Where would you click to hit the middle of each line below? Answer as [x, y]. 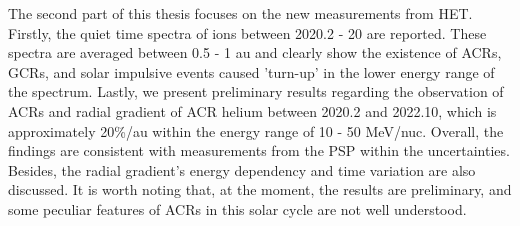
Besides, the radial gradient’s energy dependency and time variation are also [242, 169]
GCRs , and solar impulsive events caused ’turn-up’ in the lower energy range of [251, 71]
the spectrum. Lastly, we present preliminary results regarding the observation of [256, 91]
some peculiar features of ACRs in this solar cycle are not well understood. [237, 208]
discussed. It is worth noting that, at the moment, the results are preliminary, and [260, 189]
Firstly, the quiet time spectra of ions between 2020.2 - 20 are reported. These [247, 32]
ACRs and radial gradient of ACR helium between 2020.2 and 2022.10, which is [252, 110]
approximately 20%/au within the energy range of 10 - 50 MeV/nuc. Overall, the [256, 130]
